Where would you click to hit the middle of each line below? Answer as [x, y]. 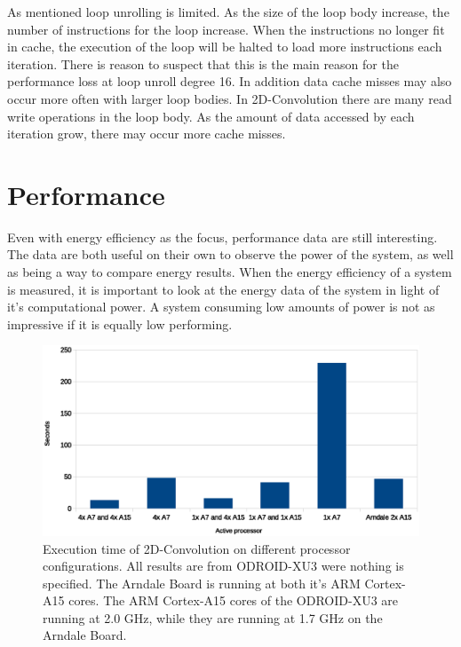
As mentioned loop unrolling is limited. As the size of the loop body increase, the [228, 12]
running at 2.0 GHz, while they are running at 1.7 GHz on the [213, 617]
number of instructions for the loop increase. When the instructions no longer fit [226, 29]
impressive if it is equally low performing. [120, 323]
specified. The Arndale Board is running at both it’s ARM [202, 583]
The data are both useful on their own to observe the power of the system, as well [230, 254]
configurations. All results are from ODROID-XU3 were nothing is [223, 566]
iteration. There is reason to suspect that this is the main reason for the [203, 63]
